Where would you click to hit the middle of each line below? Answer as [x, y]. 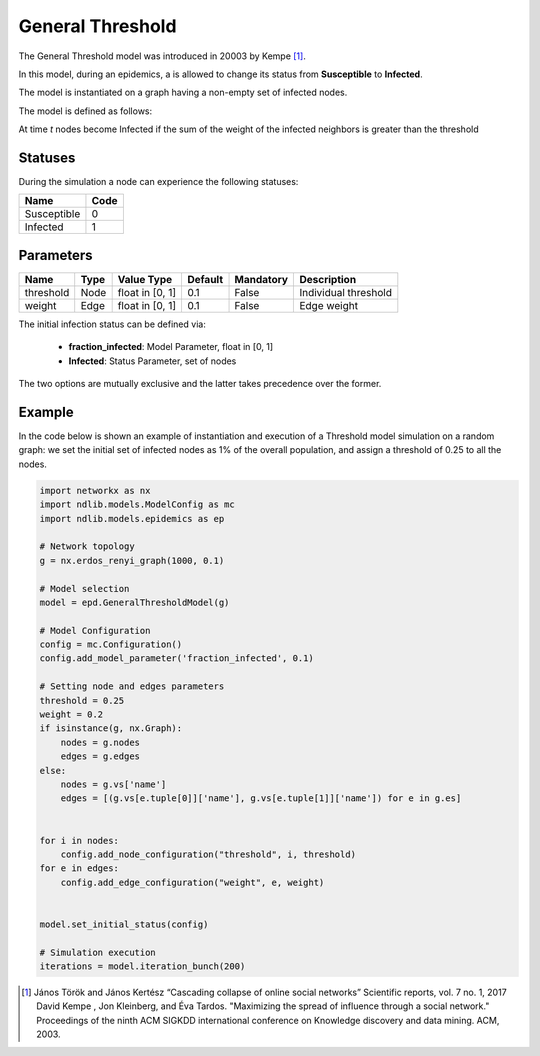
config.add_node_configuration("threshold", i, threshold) [208, 854]
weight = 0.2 [71, 714]
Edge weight [329, 305]
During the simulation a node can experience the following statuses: [158, 182]
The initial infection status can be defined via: [112, 324]
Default [205, 279]
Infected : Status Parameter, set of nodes [152, 361]
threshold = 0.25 [82, 700]
